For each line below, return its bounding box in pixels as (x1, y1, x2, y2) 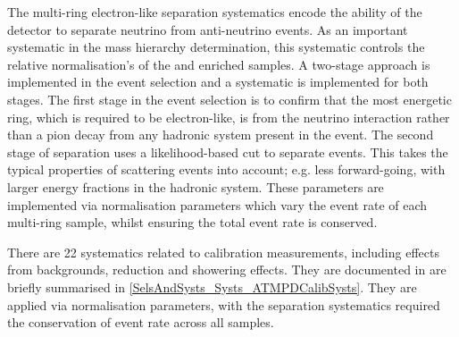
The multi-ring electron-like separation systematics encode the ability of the (7, 3, 422, 21)
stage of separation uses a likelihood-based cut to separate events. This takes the (7, 142, 448, 161)
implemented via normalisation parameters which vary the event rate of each (7, 195, 428, 214)
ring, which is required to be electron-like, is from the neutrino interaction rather (7, 107, 450, 126)
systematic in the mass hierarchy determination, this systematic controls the (7, 38, 425, 56)
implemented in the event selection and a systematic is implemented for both (7, 72, 429, 91)
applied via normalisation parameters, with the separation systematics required (7, 295, 440, 314)
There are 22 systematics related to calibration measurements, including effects (7, 242, 439, 261)
